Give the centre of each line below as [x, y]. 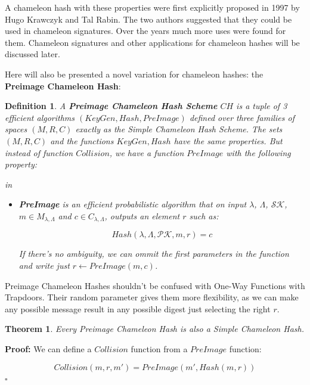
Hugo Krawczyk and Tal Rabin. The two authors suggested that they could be [148, 19]
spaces [16, 129]
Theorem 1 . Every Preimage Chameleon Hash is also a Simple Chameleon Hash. [154, 329]
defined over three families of [242, 117]
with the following [258, 152]
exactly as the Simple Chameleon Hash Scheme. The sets [179, 129]
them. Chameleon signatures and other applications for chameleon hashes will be [152, 42]
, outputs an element [142, 215]
